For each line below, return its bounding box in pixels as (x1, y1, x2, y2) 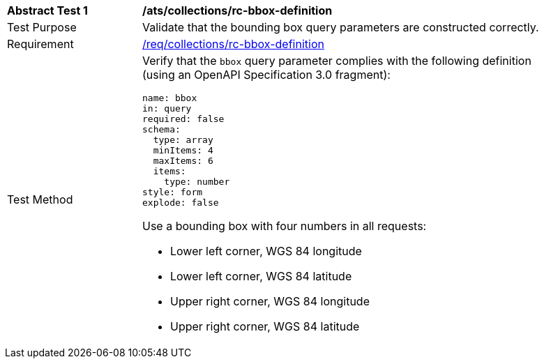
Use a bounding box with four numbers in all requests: (142, 219, 427, 233)
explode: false (142, 197, 219, 208)
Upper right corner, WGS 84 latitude (170, 319, 360, 333)
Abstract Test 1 (7, 3, 88, 17)
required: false (142, 114, 225, 124)
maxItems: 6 (153, 156, 213, 166)
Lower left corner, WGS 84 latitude (170, 269, 352, 283)
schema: (142, 124, 181, 135)
